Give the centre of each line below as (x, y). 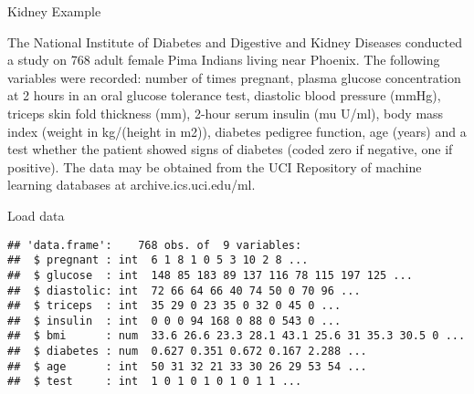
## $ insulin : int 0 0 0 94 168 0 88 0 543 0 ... (174, 321)
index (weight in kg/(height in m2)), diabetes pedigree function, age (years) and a (237, 131)
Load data (36, 215)
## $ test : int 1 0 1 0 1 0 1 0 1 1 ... (155, 382)
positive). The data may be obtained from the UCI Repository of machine (215, 166)
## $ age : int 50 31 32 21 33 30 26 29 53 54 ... (187, 366)
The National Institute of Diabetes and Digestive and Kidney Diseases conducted (235, 41)
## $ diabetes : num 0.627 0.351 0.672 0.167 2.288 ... (187, 352)
